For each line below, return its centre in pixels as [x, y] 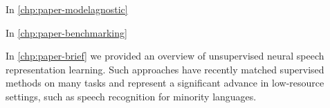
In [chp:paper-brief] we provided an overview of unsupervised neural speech [165, 56]
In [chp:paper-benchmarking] [66, 32]
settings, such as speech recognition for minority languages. [131, 96]
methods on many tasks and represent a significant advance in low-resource [165, 83]
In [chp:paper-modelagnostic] [67, 9]
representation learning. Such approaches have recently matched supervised [165, 69]
